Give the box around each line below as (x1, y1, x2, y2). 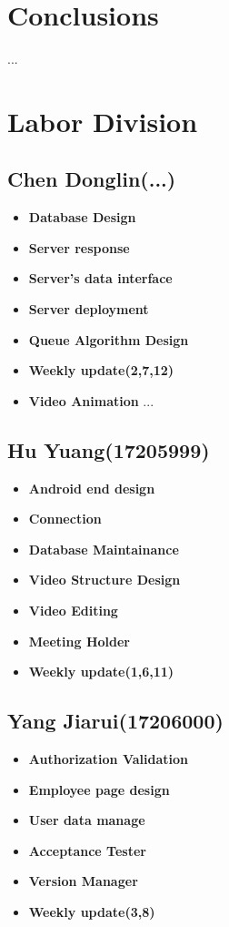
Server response (28, 238, 130, 257)
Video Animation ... (28, 391, 154, 410)
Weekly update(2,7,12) (28, 361, 174, 380)
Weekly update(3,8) (28, 902, 155, 921)
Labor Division (7, 102, 198, 139)
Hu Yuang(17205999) (7, 435, 210, 463)
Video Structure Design (28, 570, 181, 589)
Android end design (28, 478, 155, 497)
